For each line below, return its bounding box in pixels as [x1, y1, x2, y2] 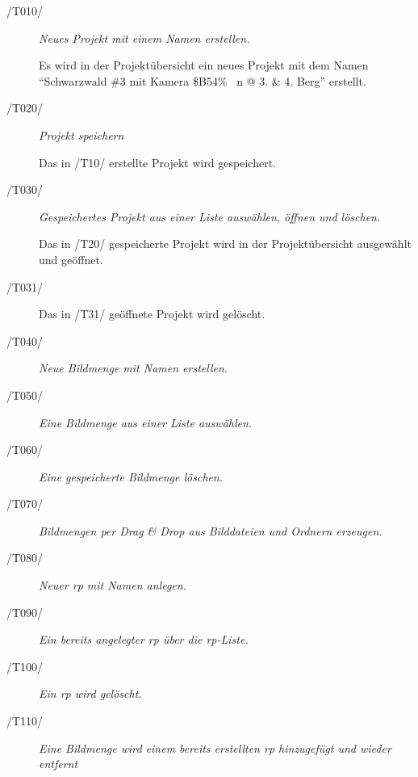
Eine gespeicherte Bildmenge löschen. [39, 468, 224, 485]
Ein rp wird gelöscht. [39, 685, 142, 702]
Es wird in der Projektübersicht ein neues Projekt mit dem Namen [39, 57, 369, 73]
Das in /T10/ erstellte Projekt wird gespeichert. [39, 153, 276, 170]
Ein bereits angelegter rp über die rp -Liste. [39, 631, 249, 648]
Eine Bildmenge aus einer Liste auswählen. [39, 414, 253, 430]
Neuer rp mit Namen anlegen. [39, 577, 186, 594]
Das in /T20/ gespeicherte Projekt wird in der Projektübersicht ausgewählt [39, 235, 412, 252]
